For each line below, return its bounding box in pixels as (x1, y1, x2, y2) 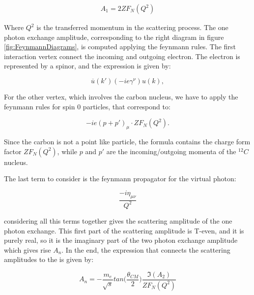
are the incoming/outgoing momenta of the (106, 146, 236, 156)
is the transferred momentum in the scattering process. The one (36, 22, 228, 33)
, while (57, 146, 78, 156)
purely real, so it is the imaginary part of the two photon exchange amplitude (4, 235, 238, 245)
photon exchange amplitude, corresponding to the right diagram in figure (4, 32, 224, 42)
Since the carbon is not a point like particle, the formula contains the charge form (4, 136, 251, 146)
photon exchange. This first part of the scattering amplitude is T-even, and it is (4, 225, 244, 235)
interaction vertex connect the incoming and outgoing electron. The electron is (4, 51, 240, 61)
